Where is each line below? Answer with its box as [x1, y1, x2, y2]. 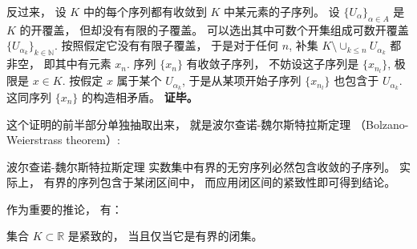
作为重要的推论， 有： [6, 200, 123, 217]
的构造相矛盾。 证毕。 [82, 88, 198, 105]
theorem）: [66, 131, 120, 148]
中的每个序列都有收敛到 [83, 3, 207, 19]
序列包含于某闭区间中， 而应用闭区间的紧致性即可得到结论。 [77, 174, 396, 191]
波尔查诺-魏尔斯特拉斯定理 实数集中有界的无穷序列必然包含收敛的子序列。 [6, 158, 396, 175]
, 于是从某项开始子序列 [182, 72, 302, 89]
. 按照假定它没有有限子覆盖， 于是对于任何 [54, 37, 279, 54]
